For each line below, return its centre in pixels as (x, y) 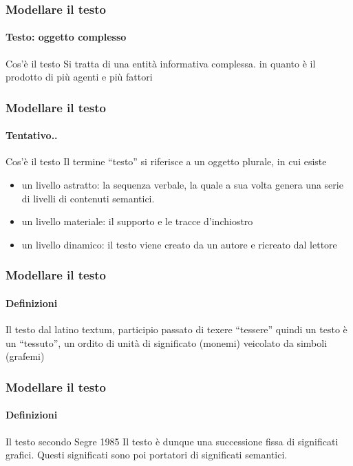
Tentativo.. (32, 135)
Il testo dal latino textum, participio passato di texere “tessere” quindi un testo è (176, 329)
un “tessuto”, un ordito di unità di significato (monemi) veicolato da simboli (167, 342)
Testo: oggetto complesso (66, 37)
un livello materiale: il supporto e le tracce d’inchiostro (137, 221)
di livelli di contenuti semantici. (88, 198)
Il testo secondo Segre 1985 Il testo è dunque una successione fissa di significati (172, 441)
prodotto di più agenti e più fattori (79, 77)
